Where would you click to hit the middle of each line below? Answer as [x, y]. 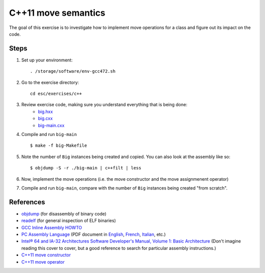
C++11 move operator [43, 262]
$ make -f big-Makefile [59, 146]
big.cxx [45, 118]
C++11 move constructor [46, 255]
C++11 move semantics [57, 13]
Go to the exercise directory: [50, 82]
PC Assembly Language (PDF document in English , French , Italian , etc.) [94, 234]
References [27, 202]
